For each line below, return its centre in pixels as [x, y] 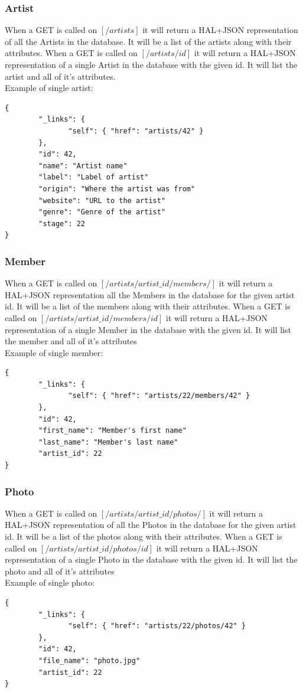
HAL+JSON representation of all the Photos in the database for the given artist [151, 525]
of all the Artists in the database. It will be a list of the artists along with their [148, 41]
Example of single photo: [50, 582]
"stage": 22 [62, 223]
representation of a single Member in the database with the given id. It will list [148, 329]
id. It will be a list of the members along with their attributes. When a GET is [148, 306]
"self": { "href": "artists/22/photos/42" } [157, 626]
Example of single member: [54, 352]
